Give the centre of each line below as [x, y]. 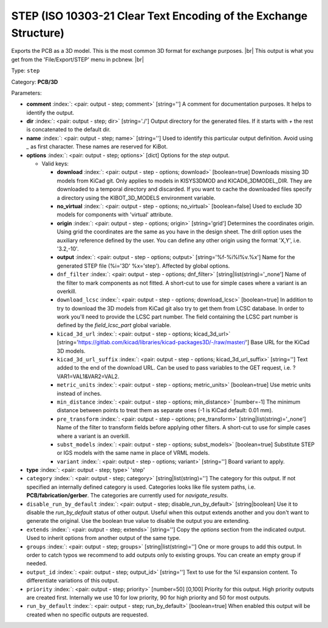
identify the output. [50, 112]
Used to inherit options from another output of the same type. [104, 538]
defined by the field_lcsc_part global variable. [114, 325]
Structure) [38, 33]
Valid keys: [55, 164]
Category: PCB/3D [35, 81]
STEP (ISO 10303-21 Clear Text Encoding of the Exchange [159, 16]
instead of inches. [79, 393]
